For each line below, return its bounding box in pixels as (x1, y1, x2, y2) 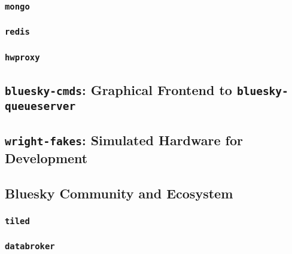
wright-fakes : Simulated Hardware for (5, 130, 243, 149)
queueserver (5, 99, 76, 112)
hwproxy (5, 52, 40, 62)
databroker (5, 241, 55, 252)
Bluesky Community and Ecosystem (5, 183, 233, 202)
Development (5, 148, 88, 167)
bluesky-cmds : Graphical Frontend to (5, 80, 232, 99)
